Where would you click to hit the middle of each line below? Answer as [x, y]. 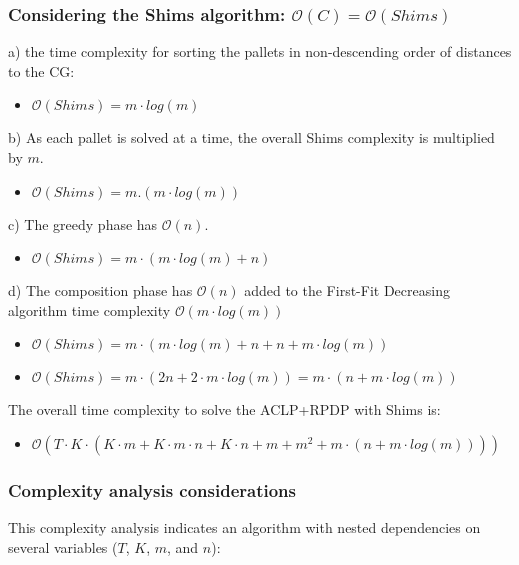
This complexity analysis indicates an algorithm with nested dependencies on [244, 527]
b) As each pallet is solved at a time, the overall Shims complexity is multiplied [251, 137]
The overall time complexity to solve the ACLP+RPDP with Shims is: [224, 409]
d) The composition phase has [100, 290]
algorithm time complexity [89, 309]
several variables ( [63, 546]
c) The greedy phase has [83, 223]
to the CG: [41, 70]
